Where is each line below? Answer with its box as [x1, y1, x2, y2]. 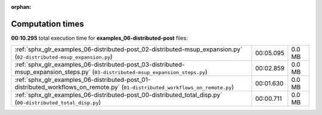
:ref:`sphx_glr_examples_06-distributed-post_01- [14, 76, 151, 84]
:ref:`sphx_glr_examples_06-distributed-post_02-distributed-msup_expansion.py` [14, 45, 243, 53]
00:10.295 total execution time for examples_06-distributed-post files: [11, 34, 188, 41]
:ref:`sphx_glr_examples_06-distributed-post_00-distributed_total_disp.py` [14, 91, 222, 99]
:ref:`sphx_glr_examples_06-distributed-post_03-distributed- [14, 60, 185, 69]
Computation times [11, 18, 84, 29]
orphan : [11, 4, 32, 10]
